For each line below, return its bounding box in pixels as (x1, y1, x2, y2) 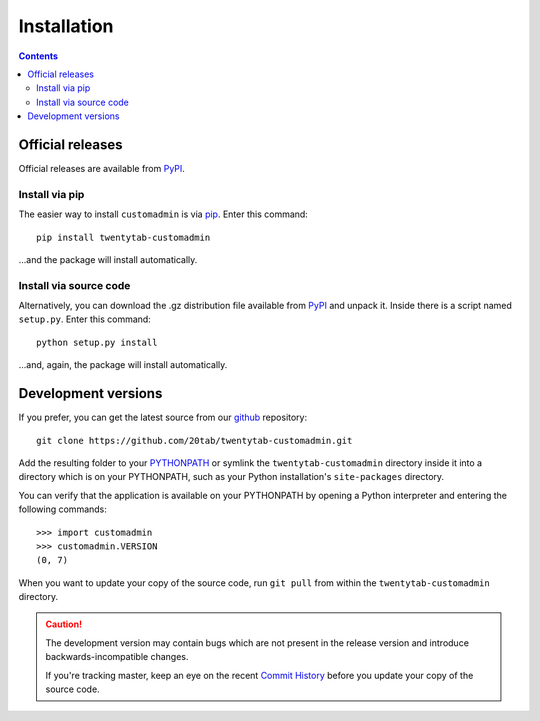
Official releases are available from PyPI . (18, 163, 185, 175)
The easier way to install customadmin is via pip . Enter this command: (18, 208, 309, 220)
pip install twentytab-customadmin (36, 231, 211, 243)
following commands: (18, 503, 107, 515)
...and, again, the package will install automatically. (18, 359, 228, 371)
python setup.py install (36, 336, 158, 348)
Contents (18, 50, 59, 62)
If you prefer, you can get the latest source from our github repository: (18, 411, 308, 424)
